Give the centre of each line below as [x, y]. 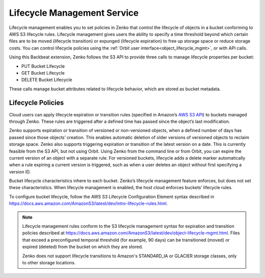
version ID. [20, 171]
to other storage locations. [49, 263]
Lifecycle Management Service [74, 13]
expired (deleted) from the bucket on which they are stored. [83, 247]
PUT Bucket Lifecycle [43, 66]
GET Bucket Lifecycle [43, 73]
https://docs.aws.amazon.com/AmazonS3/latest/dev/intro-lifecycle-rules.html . [88, 203]
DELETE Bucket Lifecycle [47, 80]
